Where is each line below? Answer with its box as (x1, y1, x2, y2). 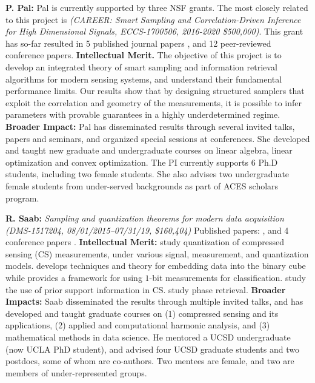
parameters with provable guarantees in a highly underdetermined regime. (5, 108, 280, 121)
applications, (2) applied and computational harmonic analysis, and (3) (5, 319, 270, 331)
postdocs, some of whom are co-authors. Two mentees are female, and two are (5, 354, 294, 367)
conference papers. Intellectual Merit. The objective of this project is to (5, 49, 282, 61)
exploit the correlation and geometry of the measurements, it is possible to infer (5, 96, 302, 109)
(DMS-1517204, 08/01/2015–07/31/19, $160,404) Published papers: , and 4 (5, 223, 289, 236)
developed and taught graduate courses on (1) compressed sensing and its (5, 307, 279, 319)
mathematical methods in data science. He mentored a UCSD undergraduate (5, 331, 291, 344)
